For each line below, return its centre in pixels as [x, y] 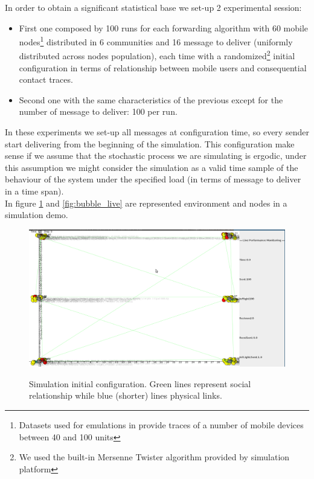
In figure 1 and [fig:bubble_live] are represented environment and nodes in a [146, 203]
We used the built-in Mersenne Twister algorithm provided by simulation [154, 457]
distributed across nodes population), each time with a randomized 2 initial [157, 55]
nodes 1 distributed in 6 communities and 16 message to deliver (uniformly [156, 41]
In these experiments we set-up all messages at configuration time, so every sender [157, 132]
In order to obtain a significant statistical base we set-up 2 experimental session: [153, 7]
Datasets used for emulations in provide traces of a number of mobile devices [161, 424]
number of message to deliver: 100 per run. [98, 111]
